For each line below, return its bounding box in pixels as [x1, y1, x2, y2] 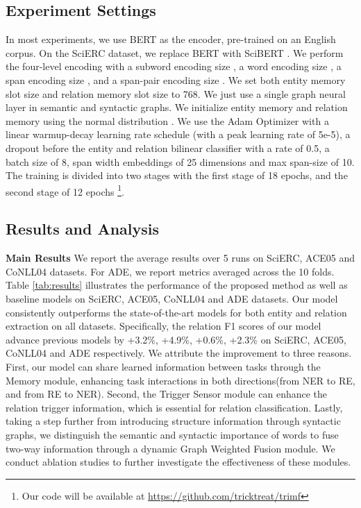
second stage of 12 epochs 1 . [6, 182, 124, 198]
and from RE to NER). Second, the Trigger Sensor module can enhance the [6, 387, 328, 401]
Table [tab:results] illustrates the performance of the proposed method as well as [6, 278, 348, 292]
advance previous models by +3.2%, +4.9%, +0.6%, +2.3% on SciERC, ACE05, [6, 332, 346, 346]
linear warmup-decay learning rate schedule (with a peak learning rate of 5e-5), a [6, 127, 351, 142]
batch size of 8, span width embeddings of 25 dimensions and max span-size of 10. [6, 154, 355, 169]
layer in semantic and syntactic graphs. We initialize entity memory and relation [6, 100, 348, 115]
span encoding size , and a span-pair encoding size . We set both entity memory [6, 72, 346, 87]
